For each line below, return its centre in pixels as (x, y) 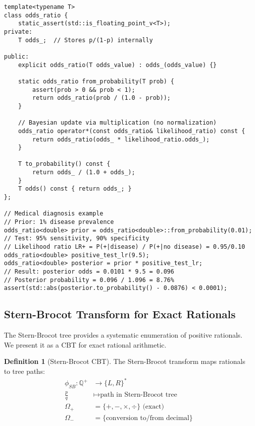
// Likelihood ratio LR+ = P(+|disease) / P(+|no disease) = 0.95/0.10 (125, 247)
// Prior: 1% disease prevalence (59, 222)
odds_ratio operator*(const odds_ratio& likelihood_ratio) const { (131, 131)
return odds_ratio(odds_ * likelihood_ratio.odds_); (121, 139)
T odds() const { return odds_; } (75, 189)
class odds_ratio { (36, 15)
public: (17, 56)
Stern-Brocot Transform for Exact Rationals (120, 314)
